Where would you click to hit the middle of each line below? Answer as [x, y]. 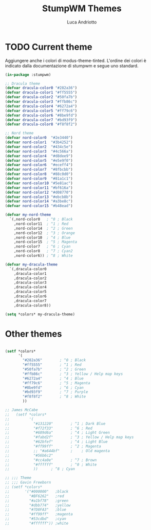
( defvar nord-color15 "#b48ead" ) [39, 206]
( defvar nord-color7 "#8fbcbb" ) [39, 170]
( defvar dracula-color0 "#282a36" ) [41, 88]
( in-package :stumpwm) [28, 75]
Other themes [34, 334]
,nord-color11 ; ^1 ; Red [41, 224]
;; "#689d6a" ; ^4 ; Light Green [57, 433]
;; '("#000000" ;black [37, 491]
